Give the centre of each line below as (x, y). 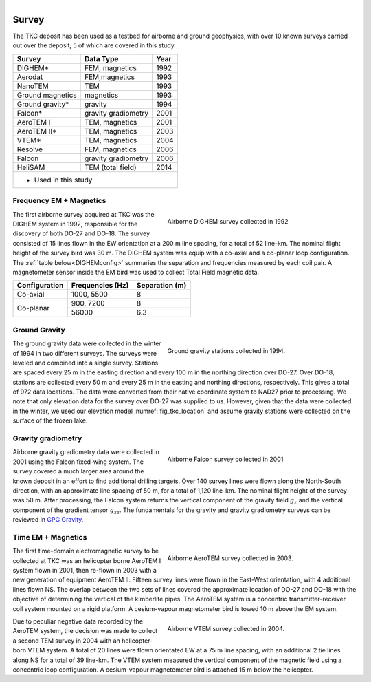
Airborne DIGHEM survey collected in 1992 (228, 222)
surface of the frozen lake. (50, 420)
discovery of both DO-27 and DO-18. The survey (81, 233)
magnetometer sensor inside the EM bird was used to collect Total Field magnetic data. (136, 272)
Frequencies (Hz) (100, 286)
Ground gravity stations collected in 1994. (226, 350)
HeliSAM (31, 167)
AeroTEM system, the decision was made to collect (85, 631)
